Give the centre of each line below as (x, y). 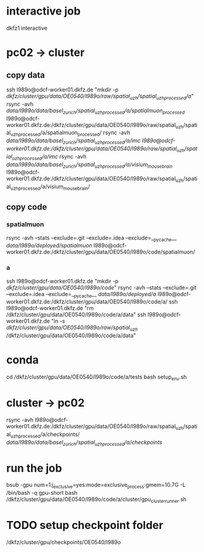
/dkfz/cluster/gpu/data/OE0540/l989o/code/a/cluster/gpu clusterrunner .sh (97, 500)
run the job (34, 468)
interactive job (43, 11)
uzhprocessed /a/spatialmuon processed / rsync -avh (70, 133)
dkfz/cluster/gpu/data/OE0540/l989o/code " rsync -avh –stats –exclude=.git (101, 288)
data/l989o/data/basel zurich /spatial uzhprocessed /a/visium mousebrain (90, 165)
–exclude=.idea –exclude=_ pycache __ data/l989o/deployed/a (81, 295)
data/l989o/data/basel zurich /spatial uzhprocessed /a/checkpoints (84, 443)
